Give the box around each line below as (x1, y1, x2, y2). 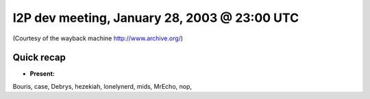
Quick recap (12, 52, 66, 63)
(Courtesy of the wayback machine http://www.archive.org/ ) (12, 34, 184, 42)
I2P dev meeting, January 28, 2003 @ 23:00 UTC (12, 10, 299, 25)
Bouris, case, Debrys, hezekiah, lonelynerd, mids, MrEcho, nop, (12, 82, 192, 90)
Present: (29, 70, 55, 78)
